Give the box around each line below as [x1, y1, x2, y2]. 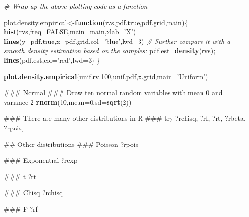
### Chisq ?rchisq [4, 188, 63, 198]
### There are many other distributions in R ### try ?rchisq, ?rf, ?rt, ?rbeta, [4, 113, 246, 123]
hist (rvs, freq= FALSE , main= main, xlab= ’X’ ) [4, 27, 136, 37]
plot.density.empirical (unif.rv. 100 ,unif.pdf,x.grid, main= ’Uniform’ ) [4, 71, 208, 81]
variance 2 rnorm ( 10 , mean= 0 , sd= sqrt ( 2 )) [4, 97, 132, 107]
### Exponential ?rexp [4, 155, 78, 165]
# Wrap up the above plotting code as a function [4, 1, 148, 11]
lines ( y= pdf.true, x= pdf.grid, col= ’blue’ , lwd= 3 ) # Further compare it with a [4, 36, 231, 46]
